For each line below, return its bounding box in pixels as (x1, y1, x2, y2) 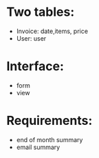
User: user (16, 34, 47, 42)
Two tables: (6, 4, 75, 20)
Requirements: (6, 113, 93, 128)
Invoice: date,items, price (16, 27, 89, 35)
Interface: (6, 59, 65, 75)
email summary (16, 143, 60, 151)
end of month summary (16, 135, 83, 144)
